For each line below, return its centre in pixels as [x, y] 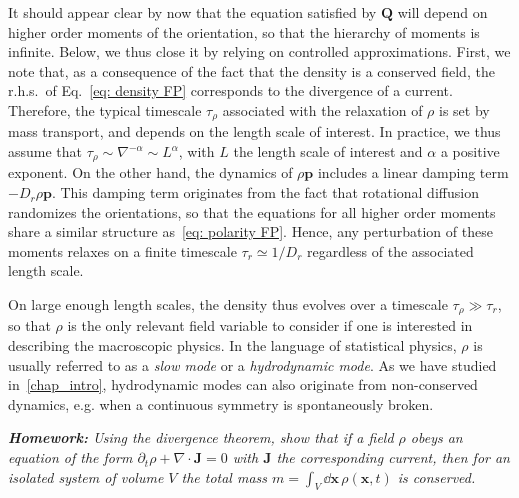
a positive [470, 151]
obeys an [436, 437]
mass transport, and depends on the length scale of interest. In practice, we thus [254, 131]
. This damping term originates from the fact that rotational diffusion [265, 192]
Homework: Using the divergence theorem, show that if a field [201, 437]
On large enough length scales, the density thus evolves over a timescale [228, 304]
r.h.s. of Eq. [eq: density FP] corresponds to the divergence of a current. [230, 90]
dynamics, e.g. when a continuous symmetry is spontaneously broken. [221, 403]
